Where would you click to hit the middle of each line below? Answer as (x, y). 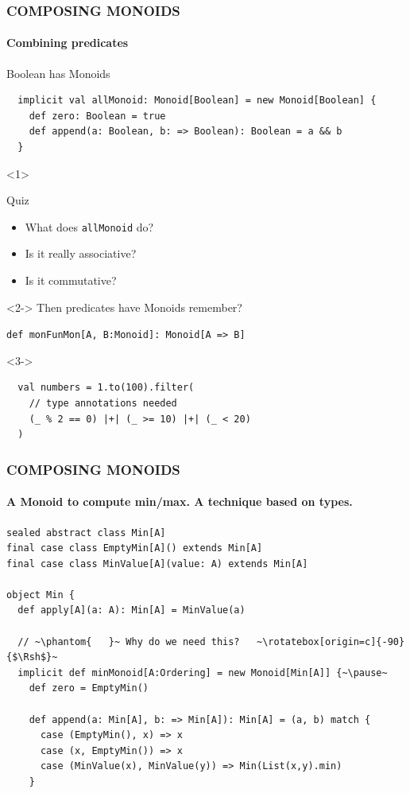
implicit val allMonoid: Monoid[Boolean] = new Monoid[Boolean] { (197, 101)
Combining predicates (68, 43)
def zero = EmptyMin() (89, 688)
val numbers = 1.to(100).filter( (106, 388)
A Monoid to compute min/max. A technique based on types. (180, 501)
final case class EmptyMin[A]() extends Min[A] (135, 548)
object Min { (41, 595)
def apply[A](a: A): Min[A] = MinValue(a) (132, 610)
